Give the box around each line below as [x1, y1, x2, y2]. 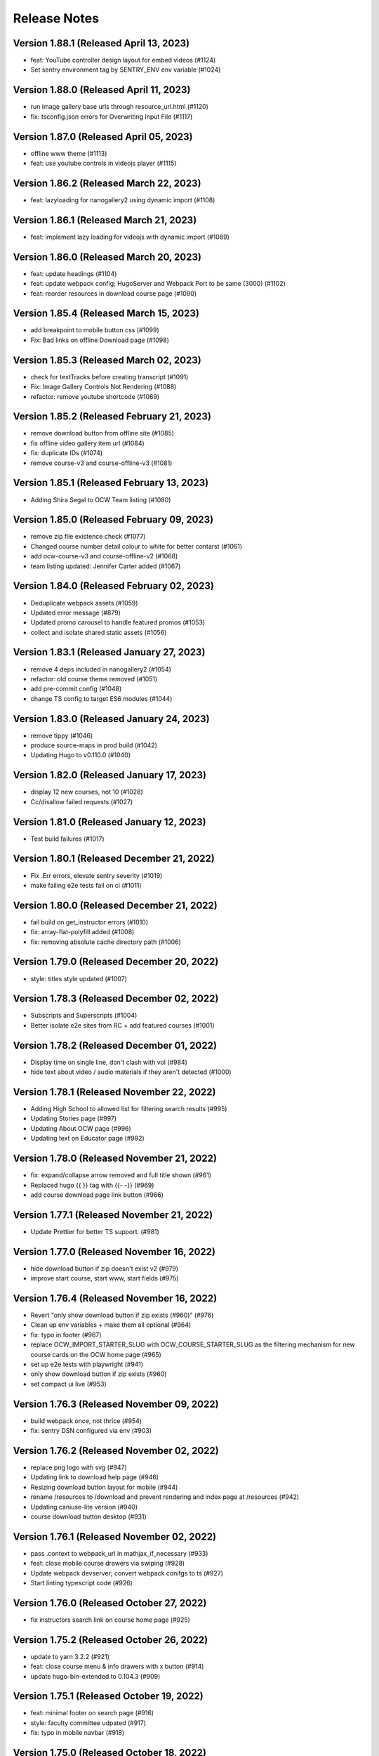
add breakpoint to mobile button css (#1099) [30, 326, 159, 334]
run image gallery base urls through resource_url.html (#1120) [30, 103, 208, 111]
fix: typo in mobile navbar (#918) [30, 1729, 125, 1737]
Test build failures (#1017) [30, 834, 105, 843]
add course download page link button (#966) [30, 1191, 164, 1199]
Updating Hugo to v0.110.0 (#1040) [30, 751, 131, 759]
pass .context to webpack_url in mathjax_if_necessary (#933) [30, 1549, 208, 1557]
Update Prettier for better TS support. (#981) [30, 1227, 159, 1236]
